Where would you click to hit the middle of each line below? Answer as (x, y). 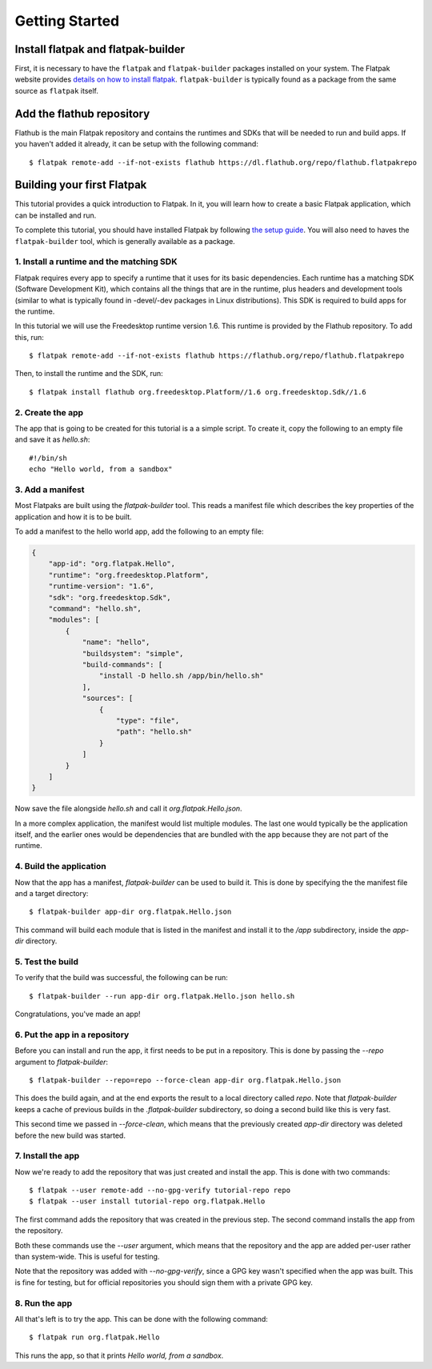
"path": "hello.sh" (154, 732)
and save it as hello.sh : (52, 439)
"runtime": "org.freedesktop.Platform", (129, 575)
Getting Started (67, 21)
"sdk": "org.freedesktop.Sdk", (110, 597)
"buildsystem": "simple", (133, 653)
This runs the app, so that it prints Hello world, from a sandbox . (119, 1355)
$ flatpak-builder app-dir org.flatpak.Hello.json (130, 912)
